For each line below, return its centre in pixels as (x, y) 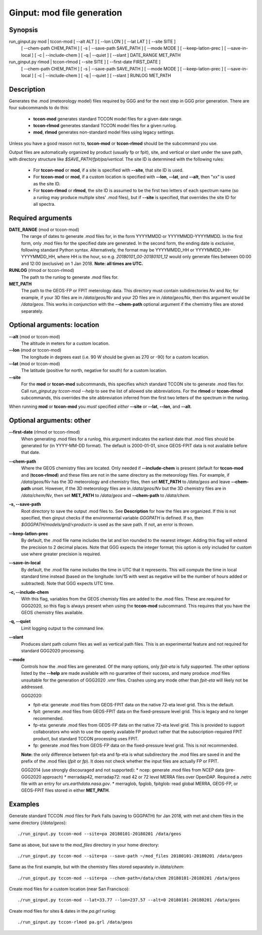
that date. (31, 452)
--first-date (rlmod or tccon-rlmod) (44, 432)
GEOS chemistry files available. (52, 613)
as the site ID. (47, 184)
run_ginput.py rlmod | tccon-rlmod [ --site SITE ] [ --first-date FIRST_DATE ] (85, 62)
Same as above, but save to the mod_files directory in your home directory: (84, 845)
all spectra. (44, 204)
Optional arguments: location (54, 325)
